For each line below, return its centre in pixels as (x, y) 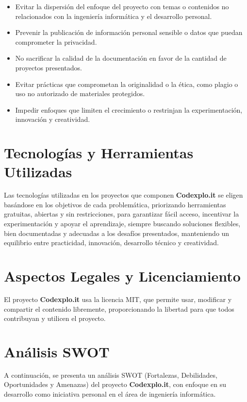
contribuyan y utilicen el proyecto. (55, 318)
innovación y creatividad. (53, 119)
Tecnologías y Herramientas (99, 153)
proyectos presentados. (49, 67)
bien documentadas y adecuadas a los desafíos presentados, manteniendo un (117, 233)
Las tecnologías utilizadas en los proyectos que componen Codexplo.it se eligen (123, 195)
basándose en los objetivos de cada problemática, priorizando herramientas (115, 204)
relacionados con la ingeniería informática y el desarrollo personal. (114, 16)
